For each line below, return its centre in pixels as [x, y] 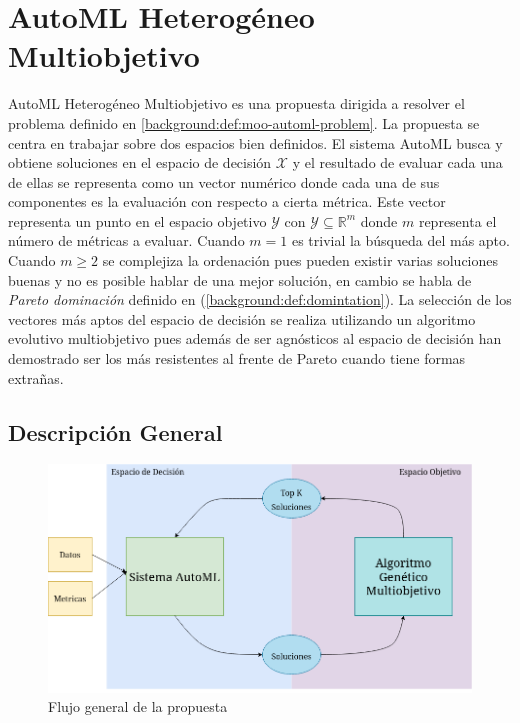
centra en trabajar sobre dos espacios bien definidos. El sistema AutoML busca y [255, 142]
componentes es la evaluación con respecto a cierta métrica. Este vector [227, 201]
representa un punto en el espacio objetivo [137, 220]
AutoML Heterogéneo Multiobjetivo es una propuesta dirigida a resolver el [236, 103]
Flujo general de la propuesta [138, 706]
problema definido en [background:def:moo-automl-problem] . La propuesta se [244, 122]
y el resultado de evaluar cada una [397, 162]
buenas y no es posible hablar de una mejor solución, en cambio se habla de [240, 279]
